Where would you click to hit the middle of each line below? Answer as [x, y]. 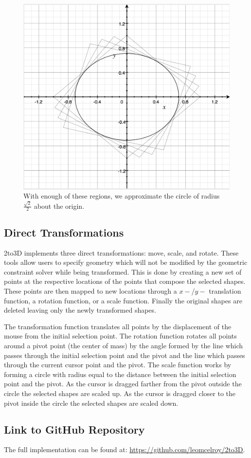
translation [225, 290]
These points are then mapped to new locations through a [90, 290]
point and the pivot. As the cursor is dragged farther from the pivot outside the [123, 384]
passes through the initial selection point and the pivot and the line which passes [125, 355]
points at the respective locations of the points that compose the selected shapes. [125, 281]
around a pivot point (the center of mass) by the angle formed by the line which [124, 345]
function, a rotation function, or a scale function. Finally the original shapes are [123, 300]
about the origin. [59, 206]
